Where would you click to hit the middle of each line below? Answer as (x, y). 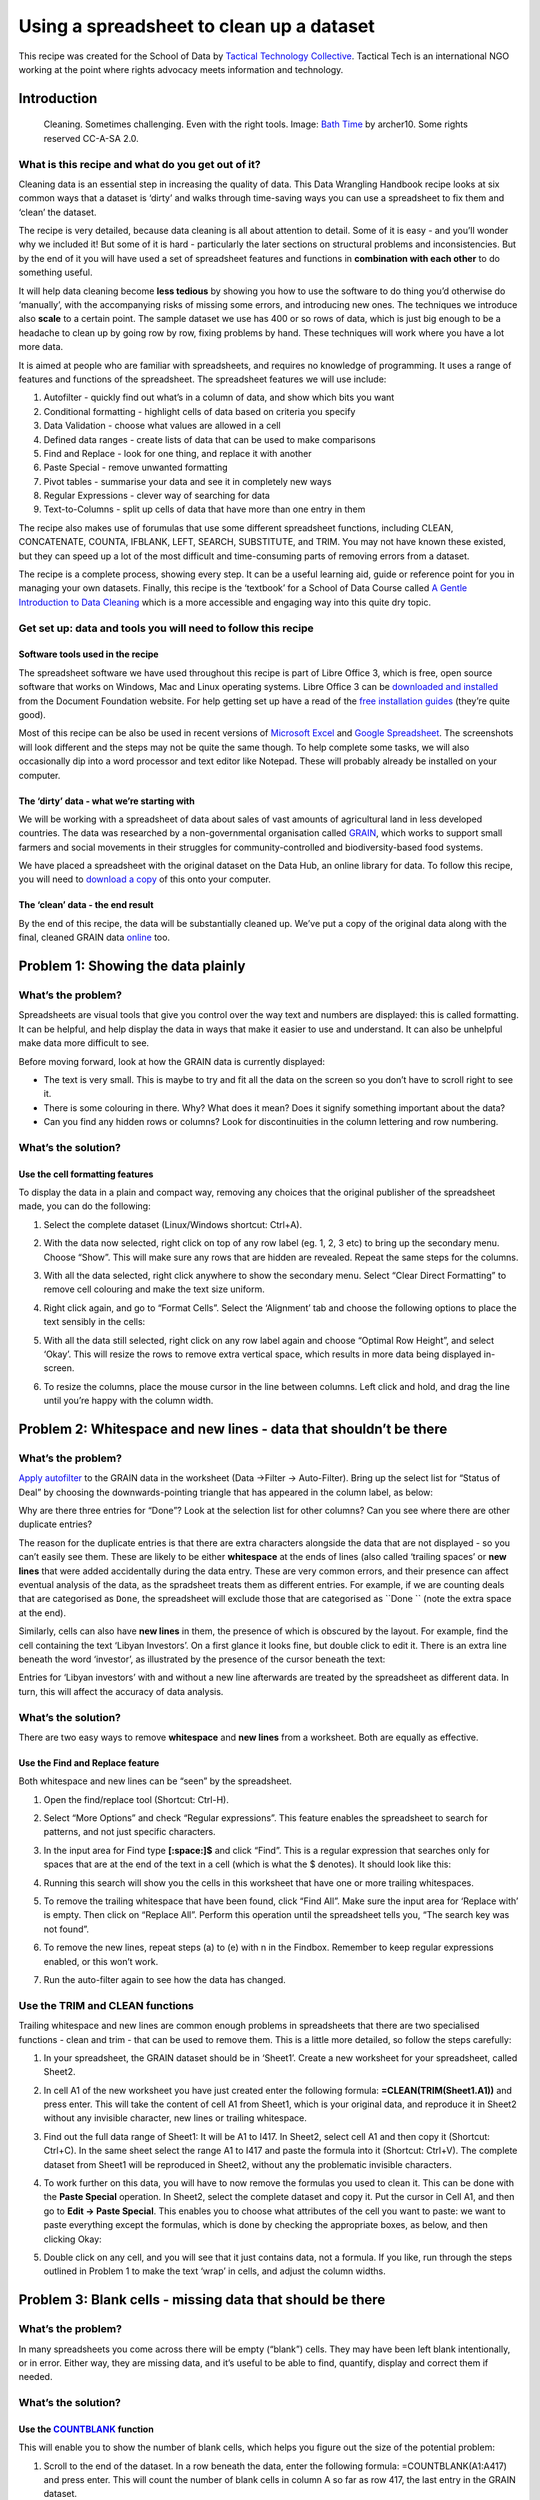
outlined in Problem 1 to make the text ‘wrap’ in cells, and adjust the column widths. (214, 2271)
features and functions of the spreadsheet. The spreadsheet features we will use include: (202, 379)
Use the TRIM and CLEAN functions (106, 2005)
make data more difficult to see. (84, 1043)
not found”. (66, 1929)
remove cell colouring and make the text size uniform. (154, 1289)
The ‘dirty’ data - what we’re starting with (106, 801)
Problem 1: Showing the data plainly (132, 966)
